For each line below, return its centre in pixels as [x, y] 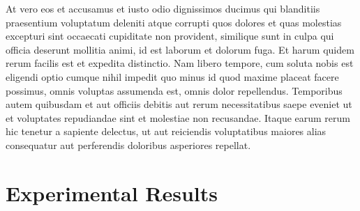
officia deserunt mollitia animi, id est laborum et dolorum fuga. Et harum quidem [180, 49]
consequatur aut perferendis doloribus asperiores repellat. [128, 144]
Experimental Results [112, 193]
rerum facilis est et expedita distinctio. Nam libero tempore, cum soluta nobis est [180, 63]
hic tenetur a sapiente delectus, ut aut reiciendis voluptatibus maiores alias [166, 131]
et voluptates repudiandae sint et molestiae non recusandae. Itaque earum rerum [178, 117]
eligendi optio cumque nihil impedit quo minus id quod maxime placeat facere [172, 76]
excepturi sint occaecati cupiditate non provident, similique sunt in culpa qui [170, 36]
